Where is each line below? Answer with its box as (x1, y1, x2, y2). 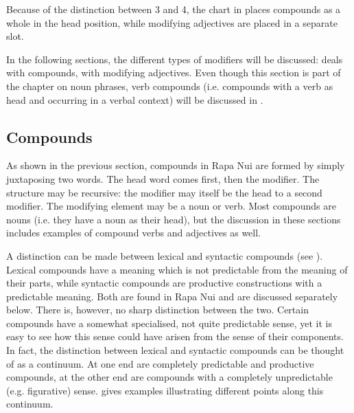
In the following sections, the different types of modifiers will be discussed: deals (6, 52, 343, 66)
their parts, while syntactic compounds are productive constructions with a (6, 276, 322, 290)
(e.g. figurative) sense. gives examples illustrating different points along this (6, 383, 324, 397)
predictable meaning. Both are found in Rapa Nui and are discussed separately (6, 289, 338, 303)
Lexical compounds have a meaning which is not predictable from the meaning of (6, 262, 348, 276)
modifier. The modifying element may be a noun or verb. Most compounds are (6, 199, 336, 213)
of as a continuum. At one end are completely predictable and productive (6, 356, 314, 370)
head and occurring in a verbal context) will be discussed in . (6, 92, 263, 107)
